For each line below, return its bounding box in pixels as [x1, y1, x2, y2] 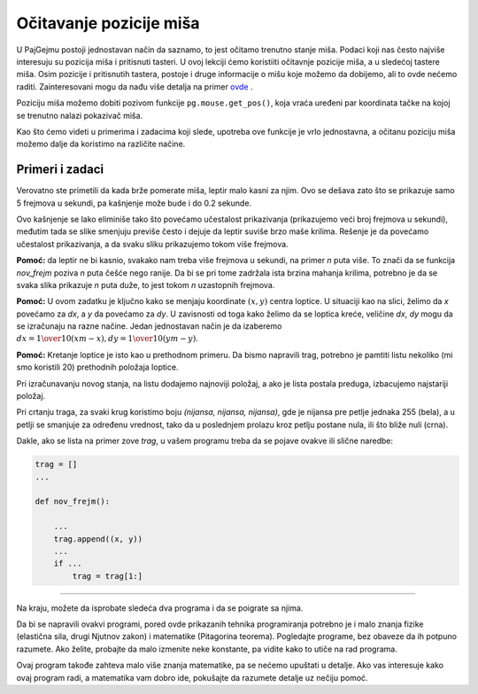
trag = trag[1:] [72, 571, 143, 581]
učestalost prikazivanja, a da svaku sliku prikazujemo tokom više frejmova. [16, 238, 289, 249]
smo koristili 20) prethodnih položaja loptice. [16, 362, 179, 372]
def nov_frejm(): [35, 496, 111, 507]
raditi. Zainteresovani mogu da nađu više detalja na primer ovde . [16, 81, 253, 92]
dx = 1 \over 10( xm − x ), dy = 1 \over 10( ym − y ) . [16, 333, 198, 344]
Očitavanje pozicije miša [16, 13, 200, 33]
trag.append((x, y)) [53, 534, 143, 544]
